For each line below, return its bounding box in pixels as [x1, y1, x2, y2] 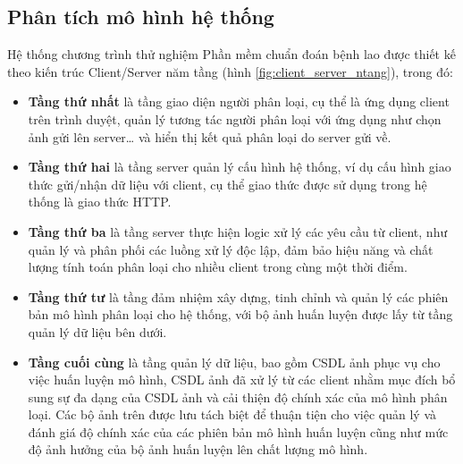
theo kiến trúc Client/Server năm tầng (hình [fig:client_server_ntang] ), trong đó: [7, 62, 453, 80]
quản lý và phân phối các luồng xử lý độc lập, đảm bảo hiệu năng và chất [28, 240, 434, 258]
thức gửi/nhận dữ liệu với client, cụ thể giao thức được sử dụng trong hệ [28, 174, 427, 193]
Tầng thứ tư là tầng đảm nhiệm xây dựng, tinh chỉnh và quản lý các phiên [28, 287, 449, 306]
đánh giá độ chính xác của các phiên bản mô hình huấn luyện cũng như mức [28, 422, 449, 441]
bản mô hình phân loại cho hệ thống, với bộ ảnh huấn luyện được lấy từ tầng [28, 305, 453, 324]
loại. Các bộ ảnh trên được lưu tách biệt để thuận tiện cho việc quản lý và [28, 405, 437, 424]
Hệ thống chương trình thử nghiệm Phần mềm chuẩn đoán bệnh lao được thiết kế [7, 45, 456, 63]
